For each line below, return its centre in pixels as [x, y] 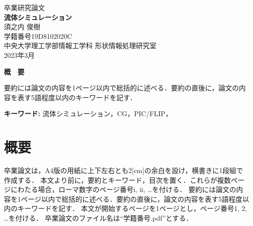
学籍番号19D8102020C [38, 36]
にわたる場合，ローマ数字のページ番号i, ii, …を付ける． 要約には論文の [123, 189]
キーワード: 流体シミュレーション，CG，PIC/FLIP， [88, 113]
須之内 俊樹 [22, 26]
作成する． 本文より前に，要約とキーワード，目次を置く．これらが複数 [117, 180]
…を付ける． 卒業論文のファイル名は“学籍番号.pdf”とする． [98, 218]
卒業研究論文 [24, 7]
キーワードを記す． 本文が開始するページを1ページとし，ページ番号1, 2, [132, 208]
